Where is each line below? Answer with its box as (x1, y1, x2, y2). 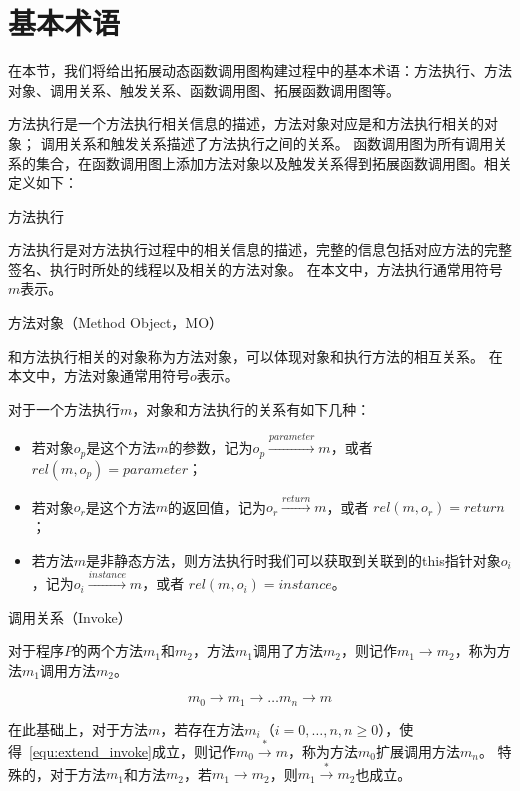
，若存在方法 (160, 718, 245, 739)
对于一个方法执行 (8, 398, 120, 419)
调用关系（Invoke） (8, 606, 132, 627)
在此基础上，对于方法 (8, 718, 148, 739)
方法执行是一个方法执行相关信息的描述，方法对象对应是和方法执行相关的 (8, 113, 484, 134)
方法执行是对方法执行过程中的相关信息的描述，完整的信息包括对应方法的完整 (8, 239, 512, 260)
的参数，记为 (168, 437, 253, 458)
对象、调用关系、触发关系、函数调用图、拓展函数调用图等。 (8, 79, 400, 100)
